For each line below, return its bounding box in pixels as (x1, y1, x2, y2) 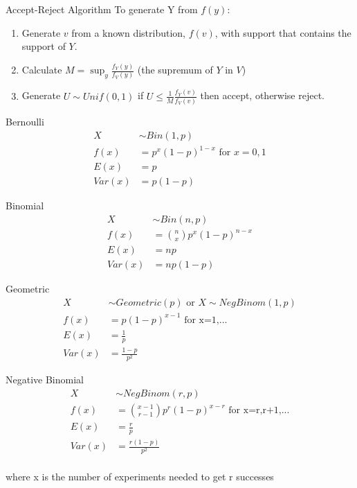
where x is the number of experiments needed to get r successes (6, 469, 274, 484)
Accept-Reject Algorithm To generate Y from (6, 2, 198, 16)
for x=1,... (184, 315, 228, 325)
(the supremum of (137, 62, 213, 77)
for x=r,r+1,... (228, 406, 290, 416)
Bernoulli (6, 114, 44, 129)
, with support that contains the (214, 25, 351, 40)
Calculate (21, 62, 62, 77)
